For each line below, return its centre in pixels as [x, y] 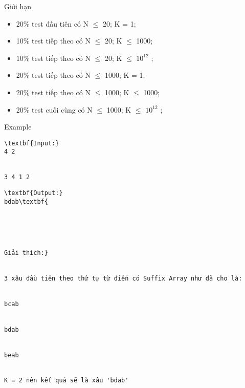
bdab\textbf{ [26, 201]
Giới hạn [18, 6]
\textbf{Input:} [32, 143]
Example [18, 127]
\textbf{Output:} [34, 193]
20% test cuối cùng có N [54, 109]
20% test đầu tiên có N [52, 23]
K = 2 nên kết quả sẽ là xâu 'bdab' [66, 381]
